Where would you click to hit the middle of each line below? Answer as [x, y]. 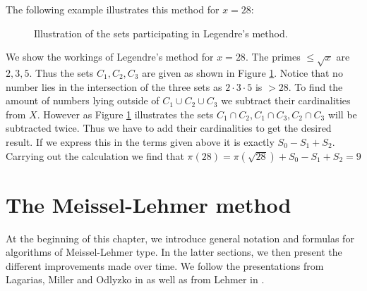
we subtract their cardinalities [286, 100]
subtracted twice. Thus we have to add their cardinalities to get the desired [169, 128]
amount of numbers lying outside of [83, 100]
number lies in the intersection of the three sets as [114, 86]
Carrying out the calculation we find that [95, 155]
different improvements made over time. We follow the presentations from [165, 265]
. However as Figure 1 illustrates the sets [125, 114]
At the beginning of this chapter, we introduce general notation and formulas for [180, 238]
